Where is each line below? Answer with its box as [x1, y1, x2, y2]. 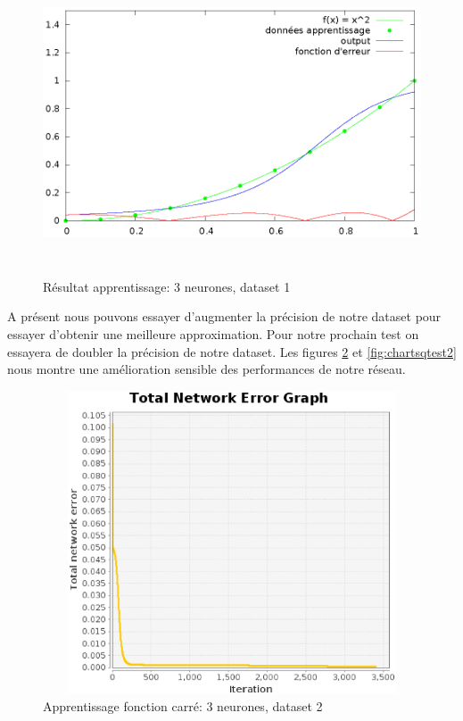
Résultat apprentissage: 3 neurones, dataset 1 [43, 277, 291, 295]
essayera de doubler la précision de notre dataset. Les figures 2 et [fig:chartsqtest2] [7, 342, 457, 360]
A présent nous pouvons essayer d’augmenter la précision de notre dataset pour [7, 307, 442, 326]
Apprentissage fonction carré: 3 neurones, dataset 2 [43, 697, 323, 716]
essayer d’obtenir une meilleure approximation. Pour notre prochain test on [7, 324, 419, 343]
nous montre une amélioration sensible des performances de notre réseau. [7, 360, 406, 378]
